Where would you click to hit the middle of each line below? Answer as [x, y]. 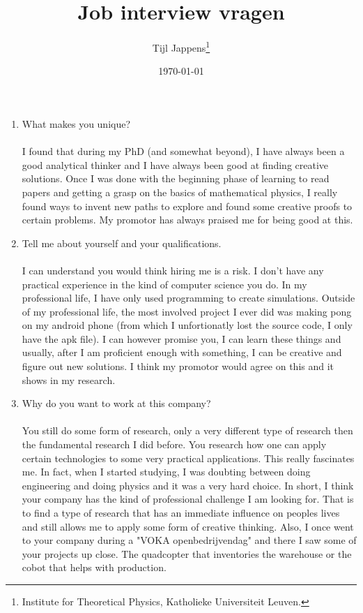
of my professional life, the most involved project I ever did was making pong [187, 311]
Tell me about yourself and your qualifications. [122, 243]
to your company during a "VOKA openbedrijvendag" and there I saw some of [189, 540]
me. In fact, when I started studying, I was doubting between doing [166, 472]
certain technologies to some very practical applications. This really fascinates [188, 458]
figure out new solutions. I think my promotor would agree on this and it [178, 366]
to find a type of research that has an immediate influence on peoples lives [181, 512]
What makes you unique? [76, 123]
